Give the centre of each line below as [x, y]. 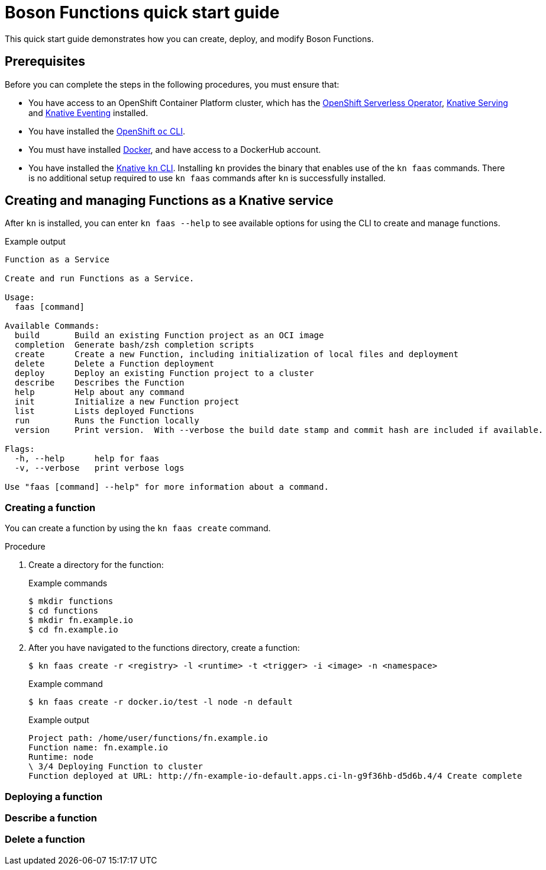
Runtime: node [61, 757]
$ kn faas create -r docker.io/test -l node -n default [161, 702]
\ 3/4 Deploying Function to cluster [116, 767]
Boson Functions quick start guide [142, 12]
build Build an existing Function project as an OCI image [169, 336]
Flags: [20, 449]
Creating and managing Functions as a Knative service [169, 201]
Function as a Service [57, 260]
